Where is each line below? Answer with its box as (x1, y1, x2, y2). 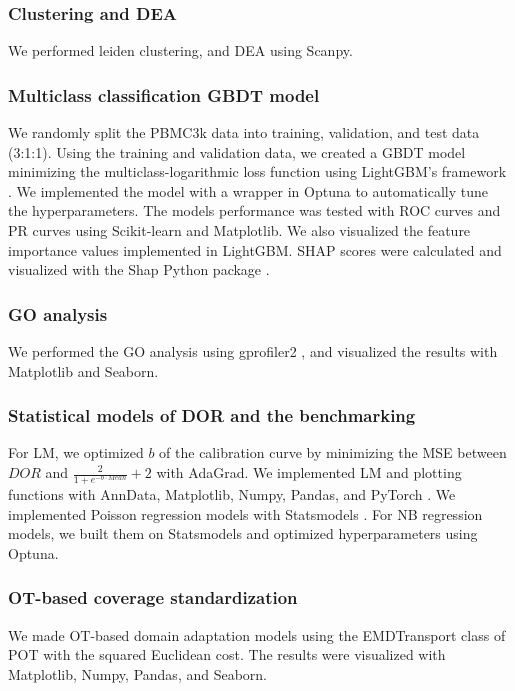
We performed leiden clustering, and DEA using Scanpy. (8, 40, 353, 61)
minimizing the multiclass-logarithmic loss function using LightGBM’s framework (8, 161, 507, 182)
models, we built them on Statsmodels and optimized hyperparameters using (8, 523, 478, 544)
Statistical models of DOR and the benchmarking (8, 403, 416, 428)
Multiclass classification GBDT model (8, 82, 320, 107)
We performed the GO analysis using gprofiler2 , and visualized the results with (8, 341, 498, 361)
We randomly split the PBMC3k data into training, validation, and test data (8, 122, 480, 143)
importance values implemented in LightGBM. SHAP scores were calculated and (8, 239, 502, 260)
